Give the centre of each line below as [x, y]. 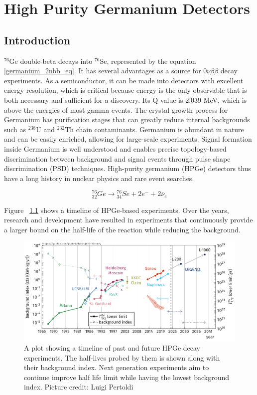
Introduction [37, 40]
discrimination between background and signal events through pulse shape [117, 158]
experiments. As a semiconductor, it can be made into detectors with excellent [124, 80]
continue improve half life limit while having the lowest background [127, 377]
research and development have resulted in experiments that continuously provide [128, 220]
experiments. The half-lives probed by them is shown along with [122, 357]
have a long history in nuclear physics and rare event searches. [99, 178]
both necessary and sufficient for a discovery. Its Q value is [94, 99]
